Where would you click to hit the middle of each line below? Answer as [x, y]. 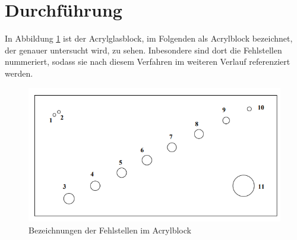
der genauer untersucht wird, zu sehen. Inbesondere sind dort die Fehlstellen [143, 50]
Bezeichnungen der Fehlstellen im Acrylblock [110, 230]
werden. [19, 73]
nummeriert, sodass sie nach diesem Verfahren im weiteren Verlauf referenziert [148, 61]
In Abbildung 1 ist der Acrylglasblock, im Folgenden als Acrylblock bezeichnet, [149, 38]
